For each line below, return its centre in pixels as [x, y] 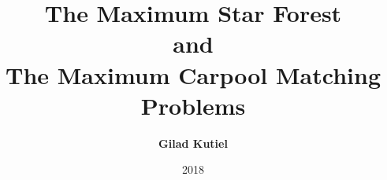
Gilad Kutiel [193, 143]
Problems [193, 105]
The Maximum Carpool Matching [193, 74]
